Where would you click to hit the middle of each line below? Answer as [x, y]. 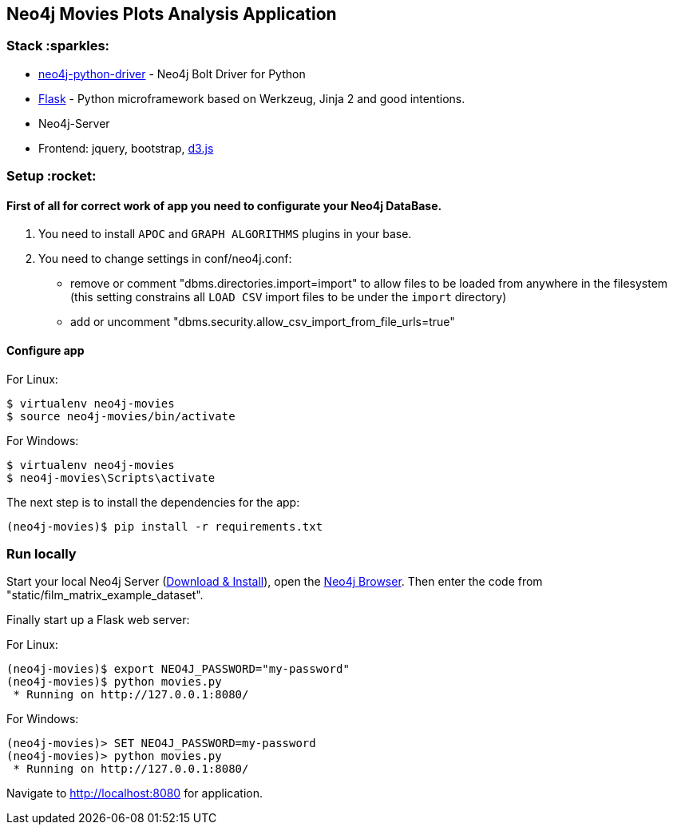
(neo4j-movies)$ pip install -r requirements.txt [165, 526]
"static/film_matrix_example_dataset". [105, 595]
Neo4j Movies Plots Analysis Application [172, 14]
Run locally [42, 553]
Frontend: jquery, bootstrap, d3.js [126, 148]
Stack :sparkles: [58, 46]
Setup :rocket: [51, 176]
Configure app [46, 350]
